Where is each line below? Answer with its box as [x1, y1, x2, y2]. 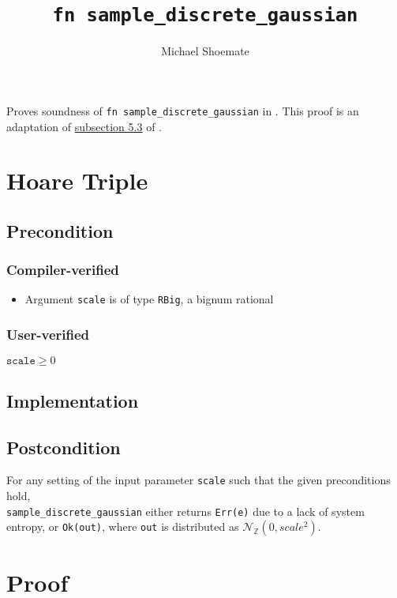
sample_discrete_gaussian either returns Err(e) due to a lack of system [6, 502, 365, 519]
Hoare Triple [6, 164, 148, 197]
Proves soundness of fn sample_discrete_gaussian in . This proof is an [6, 102, 359, 118]
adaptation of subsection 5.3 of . [6, 118, 162, 134]
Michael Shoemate [161, 43, 249, 59]
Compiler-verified [6, 260, 119, 280]
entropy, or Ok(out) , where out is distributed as [6, 518, 239, 535]
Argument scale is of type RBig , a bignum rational [24, 291, 274, 307]
